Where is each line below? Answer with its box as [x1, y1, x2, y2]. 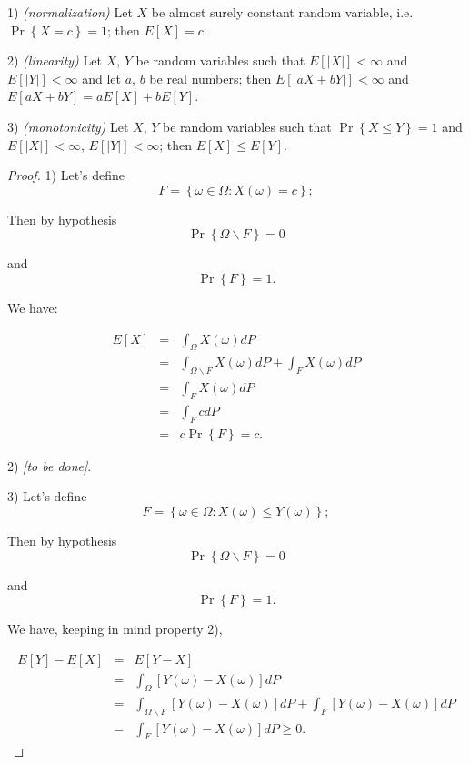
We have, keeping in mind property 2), [7, 619, 223, 638]
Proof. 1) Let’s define [7, 166, 125, 185]
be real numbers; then [149, 68, 272, 87]
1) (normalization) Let [7, 3, 133, 21]
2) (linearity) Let [7, 51, 102, 70]
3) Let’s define [7, 487, 87, 506]
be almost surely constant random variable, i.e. [151, 3, 414, 21]
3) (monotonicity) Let [7, 116, 129, 136]
